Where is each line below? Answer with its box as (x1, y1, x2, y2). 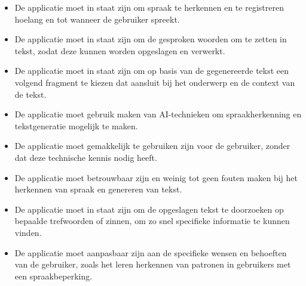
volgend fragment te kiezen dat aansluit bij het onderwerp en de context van (14, 76, 295, 88)
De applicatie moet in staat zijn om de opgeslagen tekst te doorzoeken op (14, 203, 284, 215)
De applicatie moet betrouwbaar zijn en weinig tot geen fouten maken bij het (14, 171, 298, 184)
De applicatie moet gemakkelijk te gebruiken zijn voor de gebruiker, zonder (14, 139, 290, 152)
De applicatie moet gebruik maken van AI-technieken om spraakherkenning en (14, 108, 302, 120)
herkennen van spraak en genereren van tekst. (14, 183, 182, 195)
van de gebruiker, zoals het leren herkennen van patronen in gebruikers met (14, 258, 291, 271)
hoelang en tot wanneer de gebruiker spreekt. (14, 13, 180, 25)
